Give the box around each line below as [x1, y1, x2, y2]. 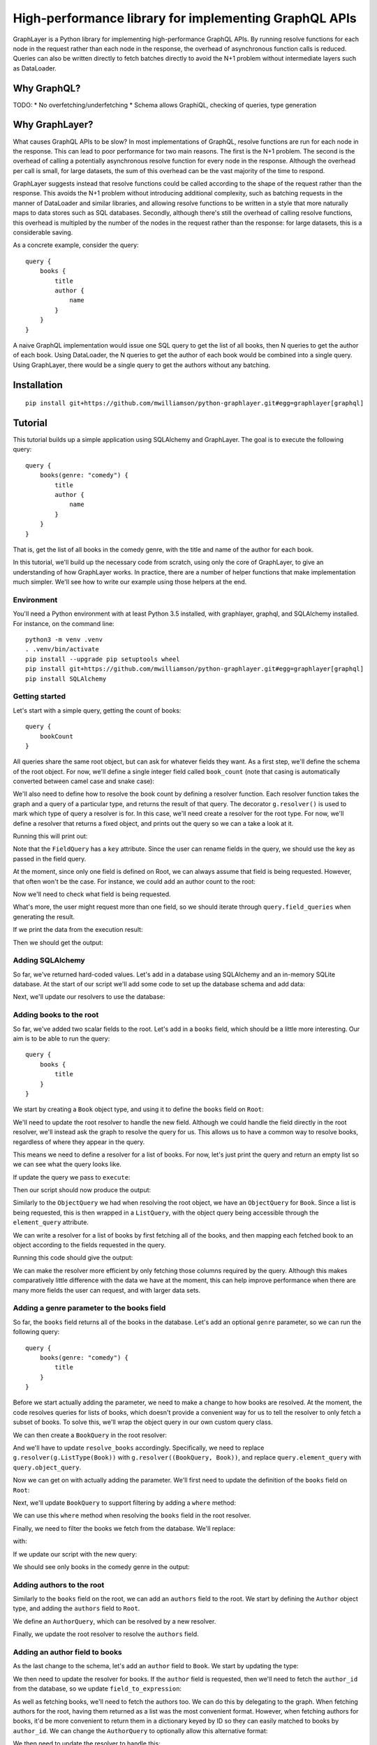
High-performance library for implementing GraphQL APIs [13, 10, 357, 26]
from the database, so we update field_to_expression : [13, 1684, 182, 1693]
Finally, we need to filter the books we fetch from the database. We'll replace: [13, 1524, 236, 1532]
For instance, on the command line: [13, 619, 114, 628]
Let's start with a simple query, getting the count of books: [13, 706, 182, 715]
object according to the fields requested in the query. [13, 1241, 166, 1249]
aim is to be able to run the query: [13, 1034, 110, 1043]
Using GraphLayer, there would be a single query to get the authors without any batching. [13, 360, 271, 369]
